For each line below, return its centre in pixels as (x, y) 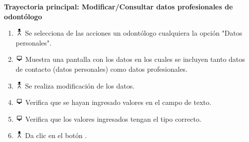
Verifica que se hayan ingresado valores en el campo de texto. (118, 102)
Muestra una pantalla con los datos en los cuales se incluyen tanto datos (135, 59)
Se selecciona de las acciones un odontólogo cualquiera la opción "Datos (134, 33)
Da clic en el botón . (56, 135)
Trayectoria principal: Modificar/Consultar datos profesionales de (119, 6)
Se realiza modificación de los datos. (80, 85)
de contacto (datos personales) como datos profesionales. (102, 69)
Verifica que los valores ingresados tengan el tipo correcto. (113, 118)
